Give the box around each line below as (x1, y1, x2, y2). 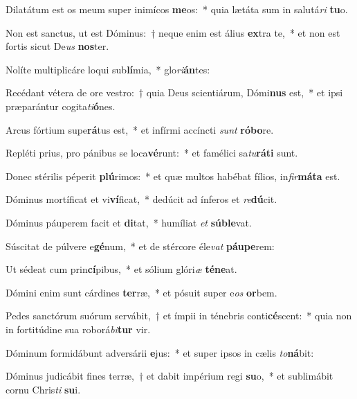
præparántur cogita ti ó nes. (6, 98, 116, 113)
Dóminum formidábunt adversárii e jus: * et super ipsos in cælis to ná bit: (6, 345, 314, 360)
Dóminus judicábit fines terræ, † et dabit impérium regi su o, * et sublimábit (6, 369, 333, 383)
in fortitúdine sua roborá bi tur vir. (6, 321, 151, 336)
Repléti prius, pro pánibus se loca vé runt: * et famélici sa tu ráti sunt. (6, 145, 298, 160)
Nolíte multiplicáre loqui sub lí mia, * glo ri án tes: (6, 62, 210, 76)
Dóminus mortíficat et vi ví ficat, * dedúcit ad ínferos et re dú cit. (6, 192, 277, 206)
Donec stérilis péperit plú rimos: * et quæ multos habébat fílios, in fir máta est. (6, 168, 340, 183)
